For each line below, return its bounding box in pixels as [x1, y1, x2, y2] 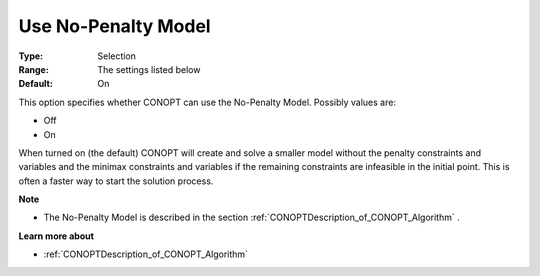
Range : [18, 63, 49, 75]
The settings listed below [97, 63, 201, 75]
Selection [97, 50, 137, 62]
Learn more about [18, 230, 95, 242]
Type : [18, 50, 44, 62]
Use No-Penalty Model [18, 15, 211, 37]
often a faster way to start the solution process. [18, 175, 214, 187]
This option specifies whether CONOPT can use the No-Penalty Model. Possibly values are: [18, 96, 397, 108]
